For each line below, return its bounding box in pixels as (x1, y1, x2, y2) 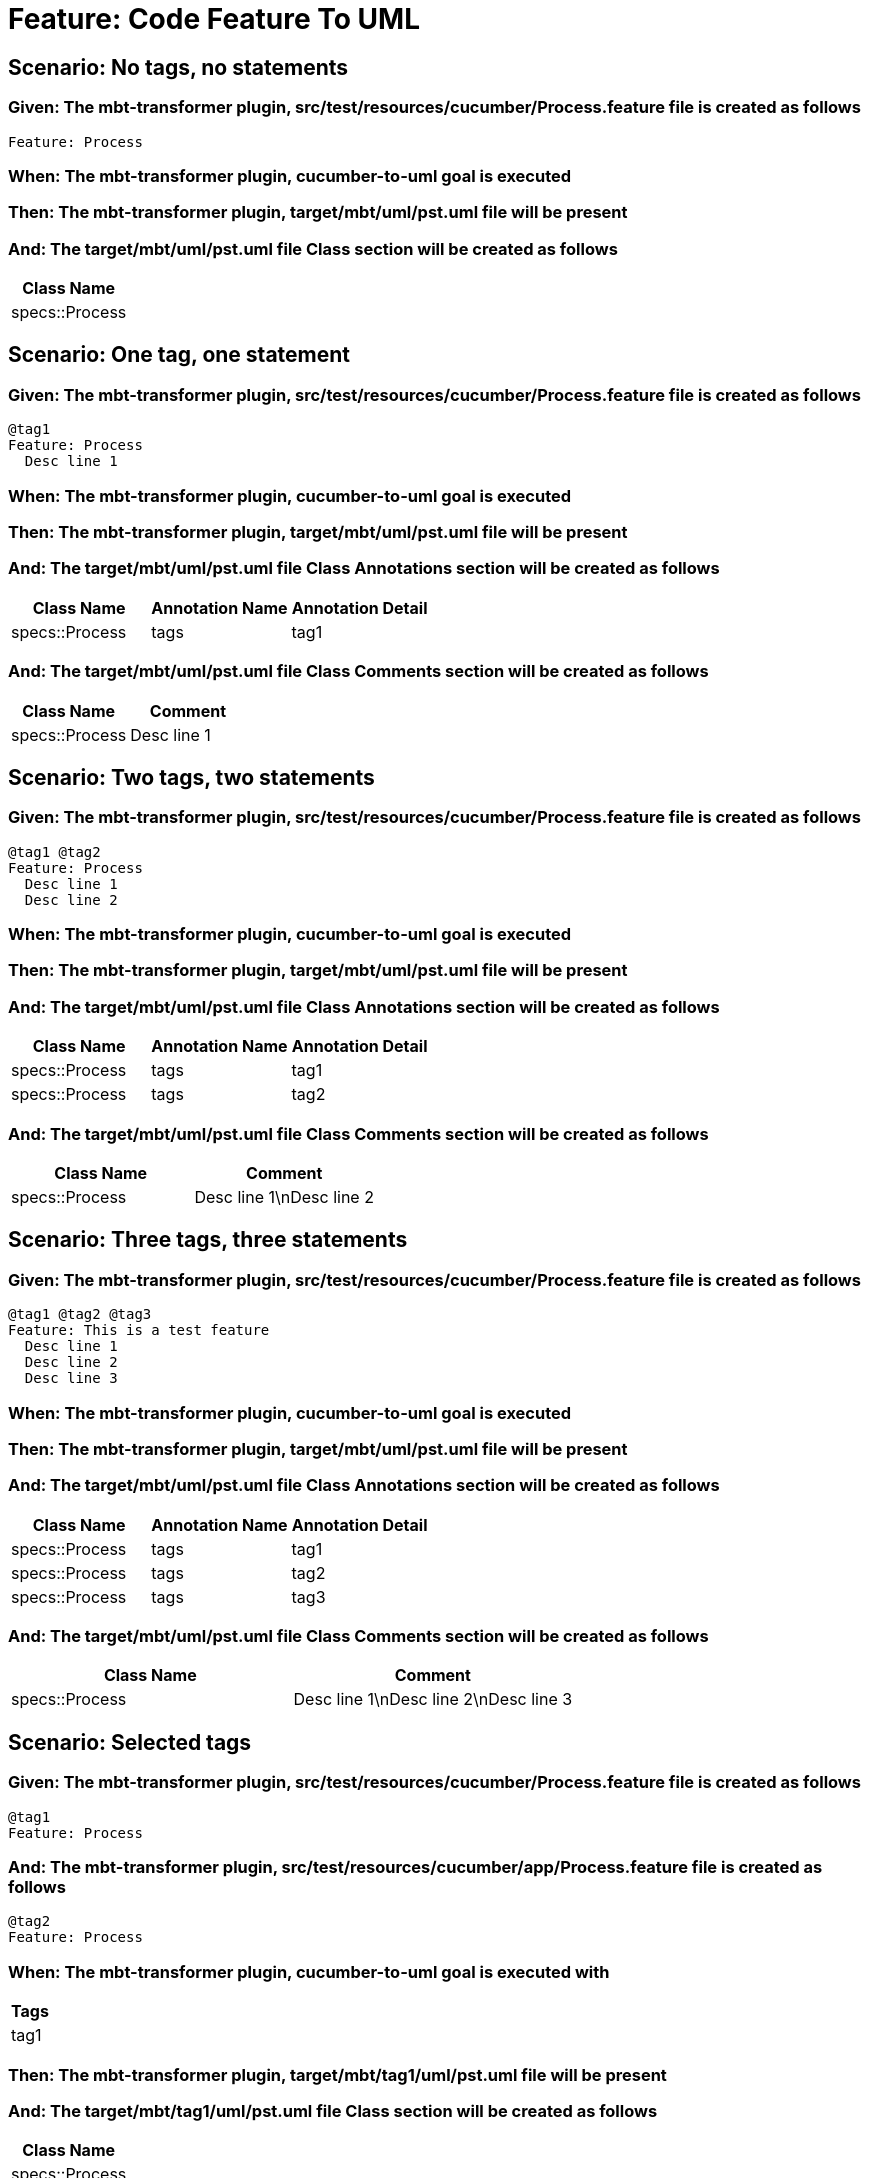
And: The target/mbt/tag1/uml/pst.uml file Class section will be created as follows (8, 2100, 658, 2121)
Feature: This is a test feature (8, 1322, 270, 1339)
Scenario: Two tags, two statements (8, 764, 375, 790)
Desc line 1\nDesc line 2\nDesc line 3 (293, 1689, 573, 1710)
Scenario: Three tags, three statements (8, 1227, 408, 1253)
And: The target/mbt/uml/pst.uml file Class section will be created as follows (8, 238, 618, 259)
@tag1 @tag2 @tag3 (8, 1306, 152, 1323)
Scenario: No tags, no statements (8, 54, 349, 80)
